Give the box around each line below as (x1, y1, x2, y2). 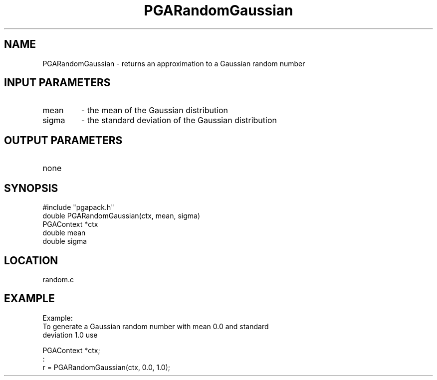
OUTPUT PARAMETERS (4, 134, 123, 147)
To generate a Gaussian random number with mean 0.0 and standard (42, 322, 269, 331)
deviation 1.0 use (42, 330, 98, 339)
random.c (42, 275, 74, 284)
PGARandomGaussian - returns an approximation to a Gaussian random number (42, 59, 305, 68)
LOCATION (4, 254, 58, 267)
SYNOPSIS (4, 182, 58, 194)
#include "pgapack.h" (42, 203, 114, 212)
